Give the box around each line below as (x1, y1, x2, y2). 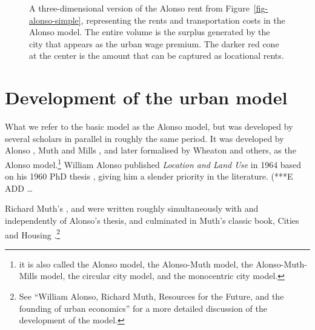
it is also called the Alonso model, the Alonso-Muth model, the (19, 257, 253, 270)
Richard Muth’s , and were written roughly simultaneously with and (5, 202, 259, 215)
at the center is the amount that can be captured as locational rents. (29, 49, 284, 62)
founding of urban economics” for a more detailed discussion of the (19, 301, 267, 314)
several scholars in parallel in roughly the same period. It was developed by (5, 132, 284, 144)
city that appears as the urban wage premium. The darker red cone (29, 37, 279, 50)
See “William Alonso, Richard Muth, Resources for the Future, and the (19, 289, 284, 302)
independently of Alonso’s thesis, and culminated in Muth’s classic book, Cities (5, 214, 299, 226)
